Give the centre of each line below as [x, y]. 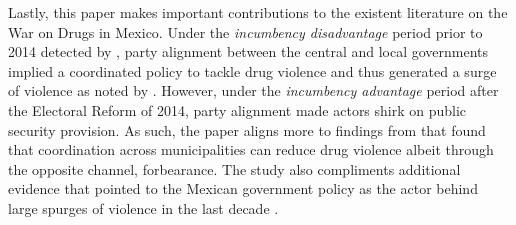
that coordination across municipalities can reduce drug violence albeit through [251, 149]
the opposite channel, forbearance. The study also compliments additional [234, 168]
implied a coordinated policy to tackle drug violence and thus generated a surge [252, 70]
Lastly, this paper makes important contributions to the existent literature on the [258, 12]
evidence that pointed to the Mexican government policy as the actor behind [243, 188]
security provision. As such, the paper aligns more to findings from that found [247, 129]
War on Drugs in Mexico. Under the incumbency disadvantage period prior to [245, 31]
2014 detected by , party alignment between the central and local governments [248, 51]
